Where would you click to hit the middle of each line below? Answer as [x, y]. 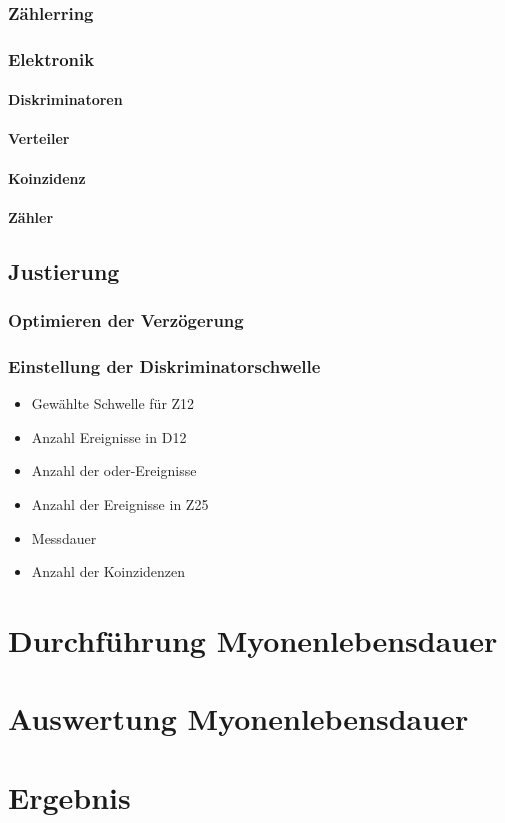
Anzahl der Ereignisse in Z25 [120, 504]
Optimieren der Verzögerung [126, 320]
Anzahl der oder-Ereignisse [114, 470]
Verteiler [39, 138]
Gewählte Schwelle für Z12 [113, 403]
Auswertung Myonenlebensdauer [238, 718]
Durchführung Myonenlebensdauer [253, 640]
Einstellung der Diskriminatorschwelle [164, 365]
